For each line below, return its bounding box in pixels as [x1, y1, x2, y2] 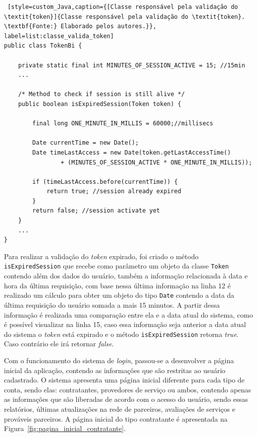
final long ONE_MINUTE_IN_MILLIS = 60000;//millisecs [32, 120, 213, 127]
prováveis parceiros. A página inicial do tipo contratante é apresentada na [4, 413, 228, 424]
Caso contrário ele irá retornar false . [4, 338, 114, 349]
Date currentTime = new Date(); [32, 139, 139, 147]
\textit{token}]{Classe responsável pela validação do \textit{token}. [4, 13, 245, 20]
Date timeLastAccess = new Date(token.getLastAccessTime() [32, 149, 231, 156]
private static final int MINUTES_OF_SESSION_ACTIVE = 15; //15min [18, 61, 245, 69]
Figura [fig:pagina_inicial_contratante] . [4, 423, 126, 434]
